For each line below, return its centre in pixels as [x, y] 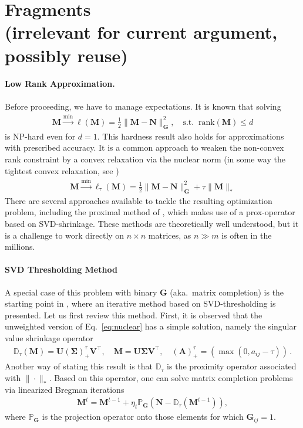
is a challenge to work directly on [65, 235]
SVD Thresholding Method [61, 269]
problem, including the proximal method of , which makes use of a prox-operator [150, 212]
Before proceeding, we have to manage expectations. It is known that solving [143, 106]
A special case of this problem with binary [81, 292]
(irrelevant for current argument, [141, 32]
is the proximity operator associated [232, 366]
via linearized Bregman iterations [65, 389]
